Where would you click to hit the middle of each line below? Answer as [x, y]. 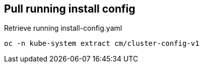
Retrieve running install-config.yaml [63, 28]
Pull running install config [70, 9]
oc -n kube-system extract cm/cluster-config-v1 [102, 44]
